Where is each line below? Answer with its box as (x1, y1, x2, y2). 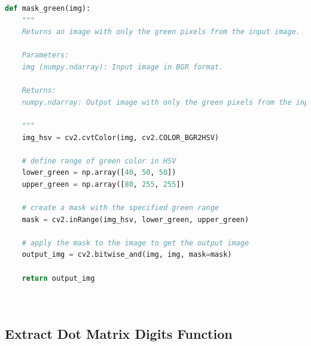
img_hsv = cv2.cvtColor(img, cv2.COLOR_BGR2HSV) (22, 133, 219, 142)
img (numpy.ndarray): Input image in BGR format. (22, 62, 224, 71)
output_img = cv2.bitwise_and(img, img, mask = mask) (22, 250, 232, 259)
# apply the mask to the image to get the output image (22, 238, 249, 247)
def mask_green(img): (5, 4, 91, 13)
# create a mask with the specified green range (22, 204, 219, 213)
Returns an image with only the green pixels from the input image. (22, 28, 300, 37)
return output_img (22, 274, 95, 283)
